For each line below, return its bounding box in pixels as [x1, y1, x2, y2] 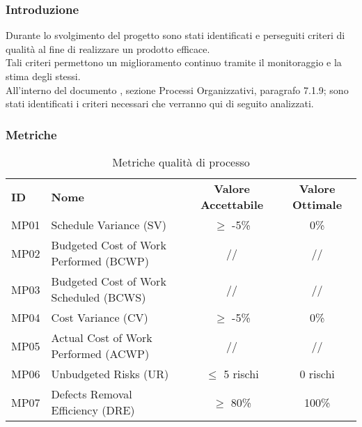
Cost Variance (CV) [51, 309, 148, 325]
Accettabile [200, 196, 264, 212]
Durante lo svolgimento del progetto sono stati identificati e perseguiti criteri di [6, 28, 345, 42]
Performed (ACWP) [51, 346, 150, 362]
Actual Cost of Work [51, 329, 152, 346]
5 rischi [223, 366, 259, 382]
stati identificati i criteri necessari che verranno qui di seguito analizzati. [6, 96, 314, 111]
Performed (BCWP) [51, 253, 149, 269]
